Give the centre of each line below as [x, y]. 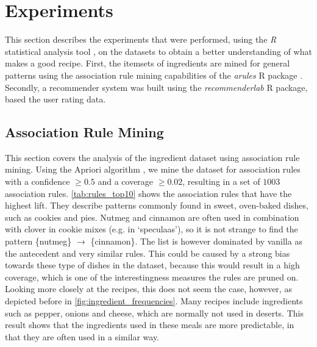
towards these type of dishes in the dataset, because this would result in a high [152, 265]
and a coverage [126, 181]
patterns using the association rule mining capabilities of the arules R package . [154, 75]
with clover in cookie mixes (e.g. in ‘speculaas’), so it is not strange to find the [151, 229]
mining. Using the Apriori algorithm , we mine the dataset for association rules [153, 169]
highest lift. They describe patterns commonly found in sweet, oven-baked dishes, [157, 205]
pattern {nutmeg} [38, 241]
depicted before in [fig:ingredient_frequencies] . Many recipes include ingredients [154, 301]
